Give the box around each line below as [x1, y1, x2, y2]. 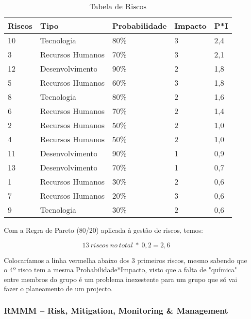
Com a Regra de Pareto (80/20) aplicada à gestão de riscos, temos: [4, 225, 203, 235]
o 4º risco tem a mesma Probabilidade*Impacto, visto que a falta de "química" [4, 264, 237, 275]
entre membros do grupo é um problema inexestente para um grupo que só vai [4, 274, 237, 284]
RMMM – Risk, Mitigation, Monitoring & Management [4, 304, 228, 316]
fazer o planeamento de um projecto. [4, 283, 113, 294]
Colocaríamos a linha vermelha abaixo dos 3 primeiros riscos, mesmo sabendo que [4, 255, 247, 265]
